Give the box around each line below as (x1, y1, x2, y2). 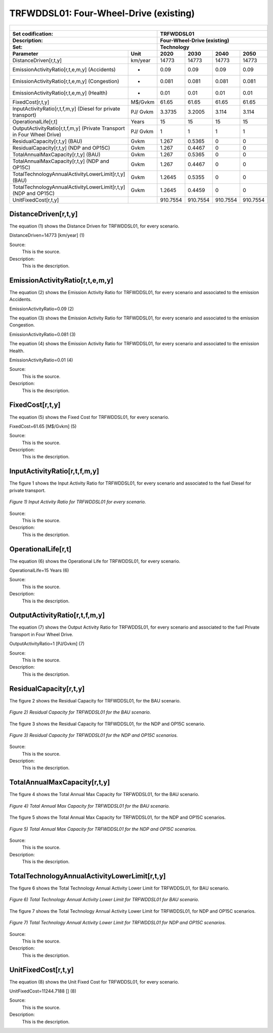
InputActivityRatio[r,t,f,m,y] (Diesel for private (12, 105, 121, 112)
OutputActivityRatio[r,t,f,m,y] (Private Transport (12, 124, 125, 131)
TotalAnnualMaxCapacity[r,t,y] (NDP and (12, 157, 110, 164)
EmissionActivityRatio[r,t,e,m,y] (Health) (12, 89, 108, 96)
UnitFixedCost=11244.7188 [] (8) (9, 988, 77, 994)
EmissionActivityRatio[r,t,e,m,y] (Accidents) (12, 66, 116, 73)
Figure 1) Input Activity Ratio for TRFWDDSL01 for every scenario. (9, 499, 146, 505)
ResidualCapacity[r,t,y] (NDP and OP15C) (12, 144, 111, 151)
